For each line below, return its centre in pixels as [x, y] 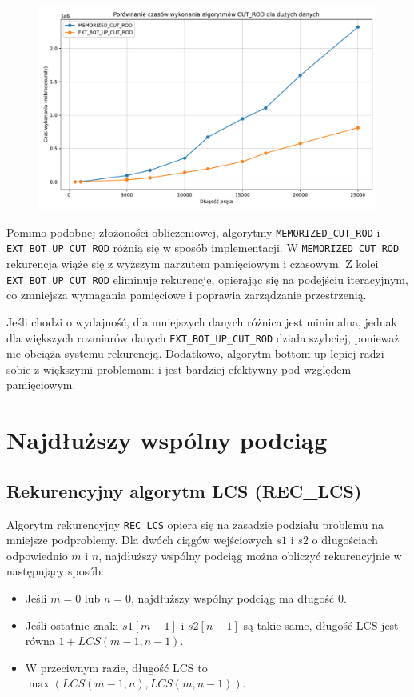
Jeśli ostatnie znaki [72, 625]
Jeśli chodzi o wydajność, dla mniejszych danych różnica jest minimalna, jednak [202, 321]
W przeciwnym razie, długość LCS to [116, 667]
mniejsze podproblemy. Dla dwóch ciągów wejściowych [139, 540]
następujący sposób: [55, 571]
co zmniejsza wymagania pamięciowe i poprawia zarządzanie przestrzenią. [187, 295]
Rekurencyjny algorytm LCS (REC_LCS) [184, 490]
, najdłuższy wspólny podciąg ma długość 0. [239, 598]
